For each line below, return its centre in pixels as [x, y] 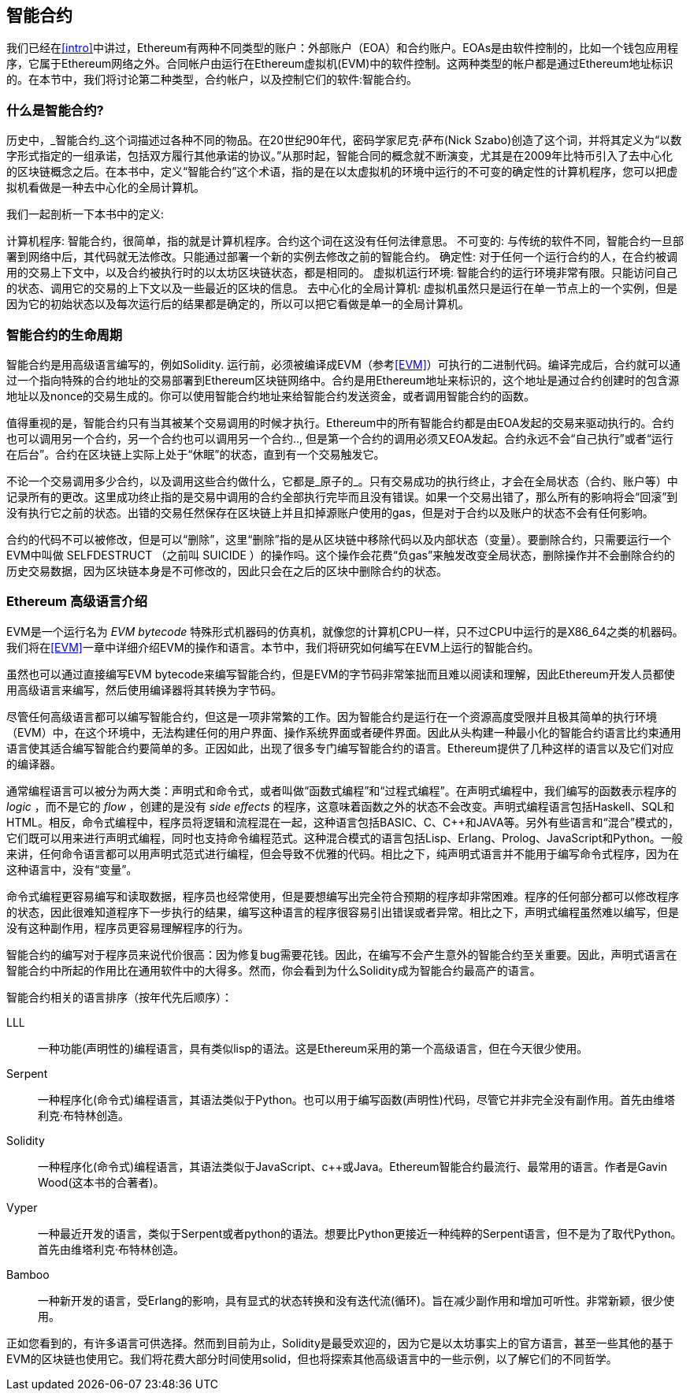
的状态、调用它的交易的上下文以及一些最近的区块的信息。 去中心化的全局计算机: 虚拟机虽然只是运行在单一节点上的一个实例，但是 [342, 288]
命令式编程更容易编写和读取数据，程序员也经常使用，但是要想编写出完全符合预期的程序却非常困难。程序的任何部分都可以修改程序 [343, 896]
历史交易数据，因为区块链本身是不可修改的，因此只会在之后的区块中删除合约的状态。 [227, 570]
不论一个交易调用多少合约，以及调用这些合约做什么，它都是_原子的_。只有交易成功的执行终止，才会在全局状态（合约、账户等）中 [342, 481]
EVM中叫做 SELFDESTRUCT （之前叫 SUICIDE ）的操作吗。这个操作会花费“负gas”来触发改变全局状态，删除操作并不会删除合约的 [341, 555]
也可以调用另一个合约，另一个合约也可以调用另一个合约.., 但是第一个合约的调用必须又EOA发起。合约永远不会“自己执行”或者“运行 [340, 438]
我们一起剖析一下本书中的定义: [85, 214]
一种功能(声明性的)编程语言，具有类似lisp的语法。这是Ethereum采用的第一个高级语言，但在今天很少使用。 [313, 1048]
